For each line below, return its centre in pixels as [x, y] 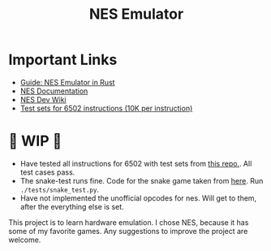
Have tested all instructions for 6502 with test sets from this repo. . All [136, 163]
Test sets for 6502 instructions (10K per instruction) [106, 108]
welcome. [25, 240]
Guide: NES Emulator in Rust [67, 82]
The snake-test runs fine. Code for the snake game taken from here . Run [142, 180]
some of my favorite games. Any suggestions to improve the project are [128, 231]
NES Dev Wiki [43, 99]
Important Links [63, 60]
